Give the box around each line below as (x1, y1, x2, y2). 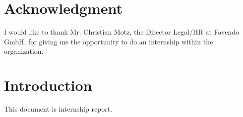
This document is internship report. (4, 104, 113, 114)
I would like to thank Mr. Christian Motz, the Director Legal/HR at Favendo (4, 27, 239, 37)
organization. (4, 46, 44, 56)
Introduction (4, 75, 92, 95)
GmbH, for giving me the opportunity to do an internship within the (4, 36, 213, 46)
